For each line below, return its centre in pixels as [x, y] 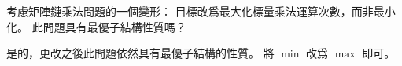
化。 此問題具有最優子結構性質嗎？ [96, 26]
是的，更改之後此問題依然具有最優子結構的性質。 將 [140, 53]
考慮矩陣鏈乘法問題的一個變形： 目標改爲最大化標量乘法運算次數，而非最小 [201, 11]
